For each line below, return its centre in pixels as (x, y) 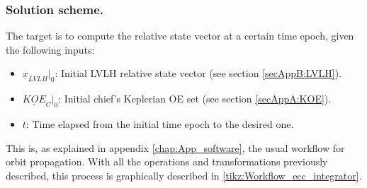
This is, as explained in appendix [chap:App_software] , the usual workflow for (175, 147)
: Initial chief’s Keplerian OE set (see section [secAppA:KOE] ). (195, 99)
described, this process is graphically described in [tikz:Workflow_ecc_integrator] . (184, 175)
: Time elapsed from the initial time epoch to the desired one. (160, 124)
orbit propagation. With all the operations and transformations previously (167, 161)
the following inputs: (50, 49)
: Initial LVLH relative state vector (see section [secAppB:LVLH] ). (198, 73)
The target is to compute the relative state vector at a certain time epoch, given (180, 36)
